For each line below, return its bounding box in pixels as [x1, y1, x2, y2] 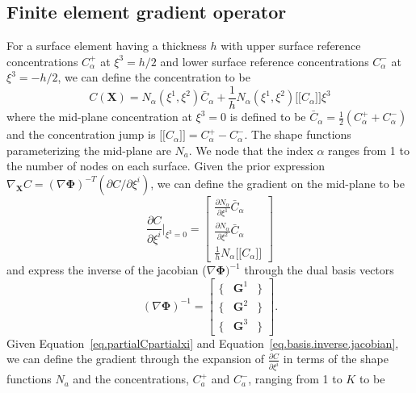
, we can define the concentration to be [57, 69, 250, 86]
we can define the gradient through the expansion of [6, 350, 265, 367]
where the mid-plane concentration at [6, 108, 192, 125]
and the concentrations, [73, 370, 189, 387]
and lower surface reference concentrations [160, 52, 369, 69]
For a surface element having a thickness [6, 37, 207, 54]
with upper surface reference [221, 37, 361, 54]
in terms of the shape [283, 350, 389, 367]
